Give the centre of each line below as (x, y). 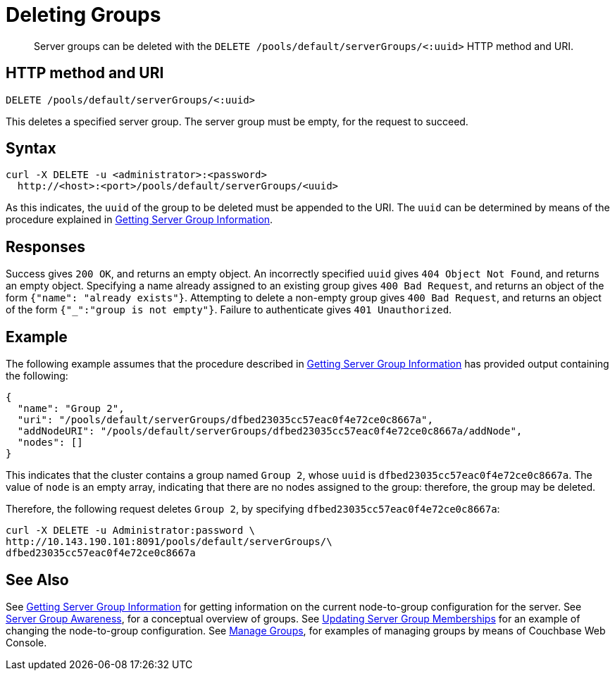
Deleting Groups (83, 15)
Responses (46, 246)
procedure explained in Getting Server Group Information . (139, 220)
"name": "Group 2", (71, 409)
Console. (26, 642)
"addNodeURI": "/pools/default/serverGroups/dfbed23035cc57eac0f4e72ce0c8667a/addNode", (270, 431)
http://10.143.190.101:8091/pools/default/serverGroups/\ (169, 542)
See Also (37, 580)
